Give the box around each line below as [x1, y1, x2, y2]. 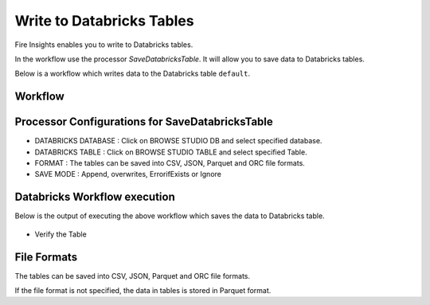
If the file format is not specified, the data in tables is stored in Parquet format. [14, 286, 272, 295]
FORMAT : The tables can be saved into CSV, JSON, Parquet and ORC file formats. [34, 158, 306, 168]
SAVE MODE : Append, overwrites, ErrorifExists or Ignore [34, 170, 222, 179]
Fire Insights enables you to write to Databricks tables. [14, 40, 193, 49]
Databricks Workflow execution [14, 190, 175, 204]
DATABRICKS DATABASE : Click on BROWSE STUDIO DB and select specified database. [34, 136, 322, 146]
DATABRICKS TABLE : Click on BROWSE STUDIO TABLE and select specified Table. [34, 147, 307, 157]
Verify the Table [34, 229, 87, 239]
